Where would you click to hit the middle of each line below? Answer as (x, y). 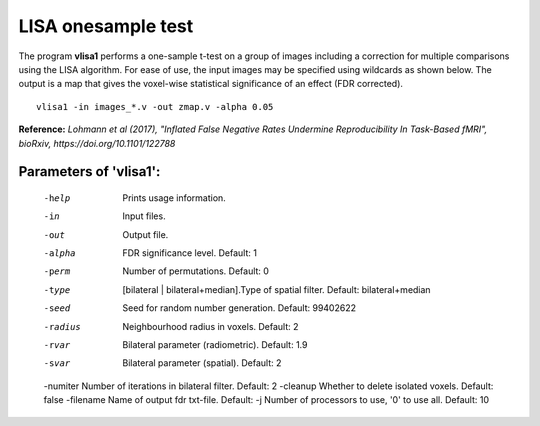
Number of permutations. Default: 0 (196, 271)
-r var (57, 345)
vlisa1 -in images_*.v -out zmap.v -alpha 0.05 (155, 106)
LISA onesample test (106, 26)
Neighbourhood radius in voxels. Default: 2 (210, 326)
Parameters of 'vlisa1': (89, 171)
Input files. (144, 216)
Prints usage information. (174, 197)
